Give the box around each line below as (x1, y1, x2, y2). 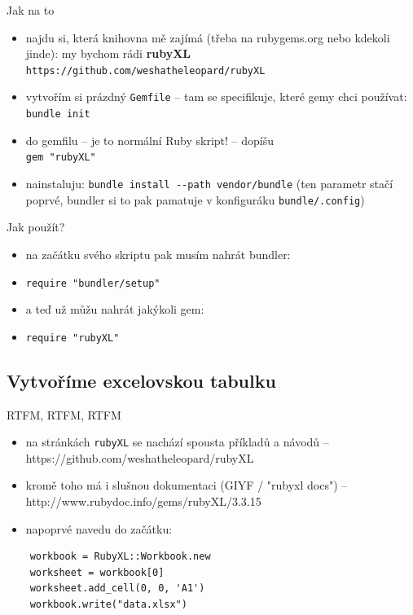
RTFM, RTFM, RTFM (7, 406, 121, 423)
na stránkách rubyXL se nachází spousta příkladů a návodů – (25, 433, 329, 450)
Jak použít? (7, 218, 65, 235)
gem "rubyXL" (25, 152, 96, 164)
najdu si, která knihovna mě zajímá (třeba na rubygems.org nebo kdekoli (25, 29, 390, 46)
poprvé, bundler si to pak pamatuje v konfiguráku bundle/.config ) (25, 191, 365, 208)
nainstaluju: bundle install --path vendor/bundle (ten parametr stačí (25, 175, 393, 191)
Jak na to (7, 2, 55, 18)
